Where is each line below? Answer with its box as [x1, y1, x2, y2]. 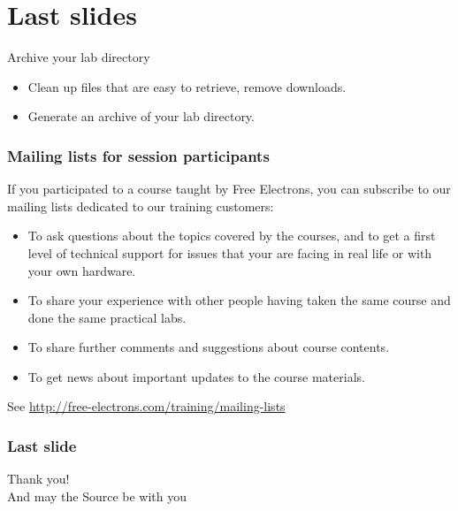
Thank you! [7, 469, 70, 488]
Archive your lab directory [7, 48, 150, 66]
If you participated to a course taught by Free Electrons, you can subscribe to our [7, 179, 451, 198]
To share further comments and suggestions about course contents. [27, 338, 390, 356]
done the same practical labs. [27, 308, 187, 326]
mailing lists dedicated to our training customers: [7, 196, 274, 215]
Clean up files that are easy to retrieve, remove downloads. [27, 77, 347, 95]
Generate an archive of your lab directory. [27, 107, 255, 126]
